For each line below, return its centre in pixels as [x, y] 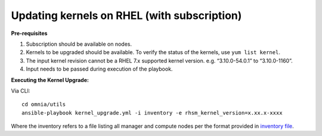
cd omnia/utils [44, 105]
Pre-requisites [29, 33]
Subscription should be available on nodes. [79, 44]
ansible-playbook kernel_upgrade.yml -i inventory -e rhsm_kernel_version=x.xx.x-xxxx [152, 113]
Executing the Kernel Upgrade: [50, 80]
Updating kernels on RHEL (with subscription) [126, 15]
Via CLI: [21, 91]
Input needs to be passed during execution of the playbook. [99, 69]
